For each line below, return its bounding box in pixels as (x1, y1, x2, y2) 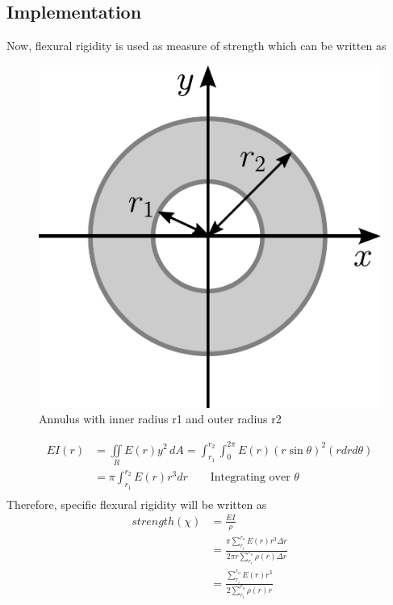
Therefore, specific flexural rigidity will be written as (6, 495, 267, 512)
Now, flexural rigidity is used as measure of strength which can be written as (6, 37, 387, 54)
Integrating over (210, 472, 291, 484)
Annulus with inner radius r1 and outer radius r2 (39, 410, 282, 427)
